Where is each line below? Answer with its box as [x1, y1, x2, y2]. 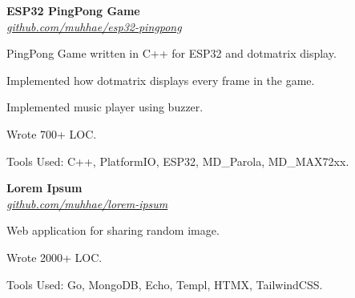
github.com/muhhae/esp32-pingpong [6, 18, 182, 34]
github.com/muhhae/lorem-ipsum [6, 195, 168, 211]
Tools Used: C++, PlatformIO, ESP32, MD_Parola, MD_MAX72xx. [6, 152, 349, 169]
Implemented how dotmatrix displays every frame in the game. [6, 71, 315, 88]
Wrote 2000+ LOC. [6, 248, 103, 265]
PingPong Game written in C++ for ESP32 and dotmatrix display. [6, 45, 337, 62]
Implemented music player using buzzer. [6, 99, 204, 115]
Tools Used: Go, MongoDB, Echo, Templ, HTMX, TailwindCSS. [6, 276, 323, 292]
